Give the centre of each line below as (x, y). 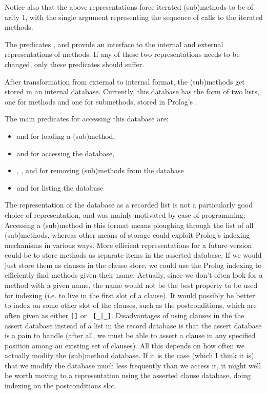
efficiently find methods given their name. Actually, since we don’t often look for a (134, 275)
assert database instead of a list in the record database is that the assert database (133, 325)
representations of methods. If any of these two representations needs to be (122, 54)
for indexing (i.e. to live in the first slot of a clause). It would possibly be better (130, 295)
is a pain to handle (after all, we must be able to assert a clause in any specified (130, 335)
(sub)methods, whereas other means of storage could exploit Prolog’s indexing (127, 235)
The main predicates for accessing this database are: (87, 119)
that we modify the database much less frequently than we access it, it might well (133, 365)
